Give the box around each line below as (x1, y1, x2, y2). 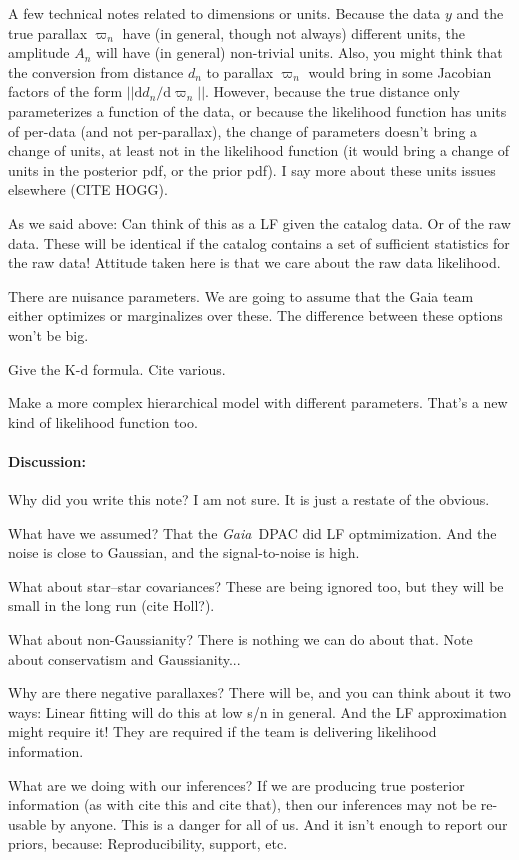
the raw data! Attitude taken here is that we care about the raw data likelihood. (8, 252, 501, 273)
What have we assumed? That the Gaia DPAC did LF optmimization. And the (8, 522, 497, 543)
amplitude (8, 42, 70, 63)
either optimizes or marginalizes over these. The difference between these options (8, 305, 503, 326)
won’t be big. (8, 324, 89, 345)
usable (8, 813, 47, 834)
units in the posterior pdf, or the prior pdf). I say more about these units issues (8, 159, 496, 180)
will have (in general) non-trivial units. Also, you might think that (95, 42, 503, 63)
